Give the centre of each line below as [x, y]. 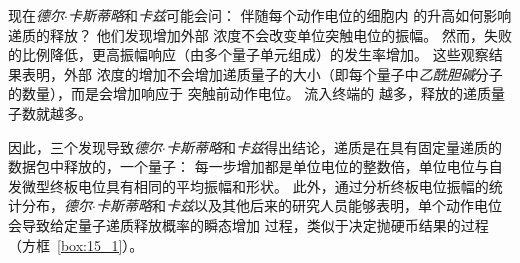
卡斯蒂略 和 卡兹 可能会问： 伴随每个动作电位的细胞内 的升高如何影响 [289, 15]
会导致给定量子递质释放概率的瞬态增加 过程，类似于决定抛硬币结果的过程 [248, 224]
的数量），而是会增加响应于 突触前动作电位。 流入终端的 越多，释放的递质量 [256, 93]
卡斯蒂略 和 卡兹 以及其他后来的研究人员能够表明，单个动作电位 [298, 205]
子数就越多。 [50, 112]
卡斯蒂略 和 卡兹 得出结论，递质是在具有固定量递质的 [333, 146]
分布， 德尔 [56, 205]
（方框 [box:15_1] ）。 [76, 244]
